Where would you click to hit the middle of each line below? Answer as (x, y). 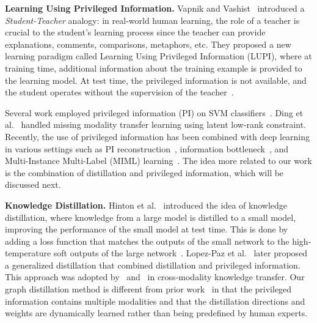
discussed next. (33, 184)
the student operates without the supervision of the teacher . (119, 92)
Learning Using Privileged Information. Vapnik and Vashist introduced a (155, 8)
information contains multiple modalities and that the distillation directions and (155, 301)
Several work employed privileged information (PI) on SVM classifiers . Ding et (154, 112)
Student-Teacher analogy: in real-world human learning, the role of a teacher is (152, 20)
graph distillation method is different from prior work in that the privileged (148, 289)
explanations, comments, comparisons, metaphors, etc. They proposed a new (148, 44)
